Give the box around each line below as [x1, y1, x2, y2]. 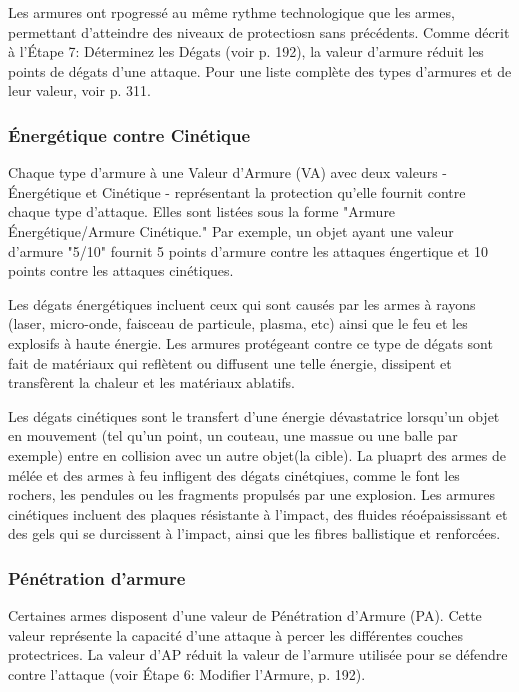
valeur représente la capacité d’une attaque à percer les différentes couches [8, 624, 464, 645]
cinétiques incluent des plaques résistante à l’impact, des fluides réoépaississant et [8, 503, 508, 524]
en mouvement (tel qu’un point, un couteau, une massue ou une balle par [8, 425, 458, 446]
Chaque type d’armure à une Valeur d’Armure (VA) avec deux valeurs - [8, 162, 447, 183]
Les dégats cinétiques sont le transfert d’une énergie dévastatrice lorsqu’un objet [8, 405, 500, 426]
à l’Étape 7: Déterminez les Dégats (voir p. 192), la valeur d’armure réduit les [8, 41, 484, 62]
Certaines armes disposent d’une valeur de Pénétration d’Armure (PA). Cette [8, 605, 482, 626]
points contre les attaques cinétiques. [8, 260, 234, 281]
